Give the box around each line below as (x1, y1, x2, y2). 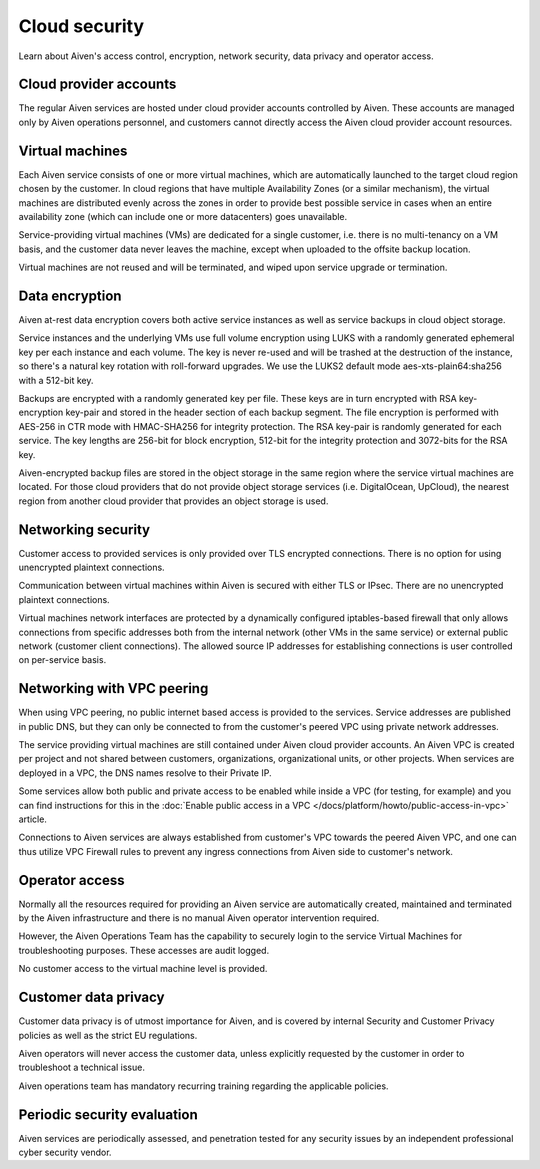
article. (18, 813, 47, 825)
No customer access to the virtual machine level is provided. (18, 963, 268, 975)
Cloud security (18, 15, 145, 37)
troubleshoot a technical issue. (18, 1061, 145, 1074)
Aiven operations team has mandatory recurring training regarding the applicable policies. (18, 1080, 389, 1092)
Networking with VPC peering (18, 680, 209, 697)
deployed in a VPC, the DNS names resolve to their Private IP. (18, 766, 272, 779)
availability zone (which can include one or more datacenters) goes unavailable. (18, 210, 348, 222)
